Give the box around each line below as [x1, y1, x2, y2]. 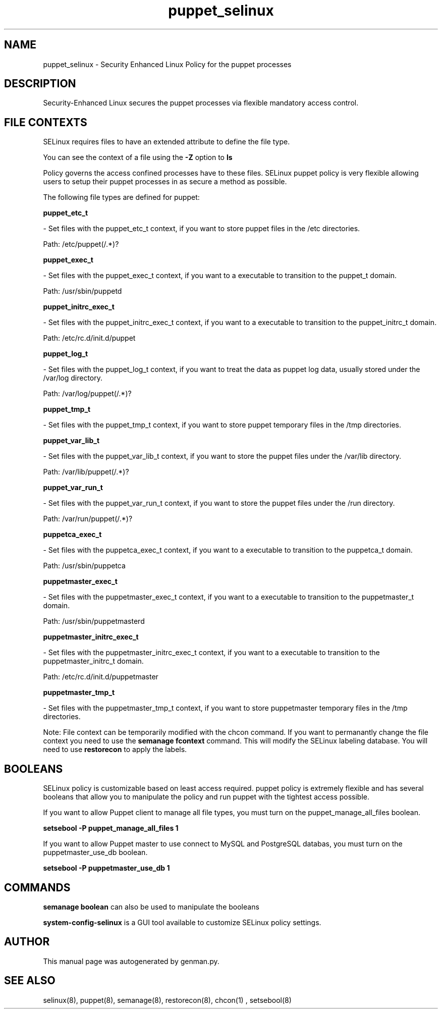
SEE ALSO [4, 974, 56, 987]
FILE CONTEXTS [4, 116, 87, 129]
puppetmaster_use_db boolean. [43, 848, 148, 857]
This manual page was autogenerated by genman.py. [43, 956, 219, 966]
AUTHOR [4, 935, 50, 948]
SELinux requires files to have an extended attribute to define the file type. [43, 137, 290, 146]
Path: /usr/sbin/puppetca [43, 561, 126, 570]
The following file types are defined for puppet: [43, 193, 200, 202]
